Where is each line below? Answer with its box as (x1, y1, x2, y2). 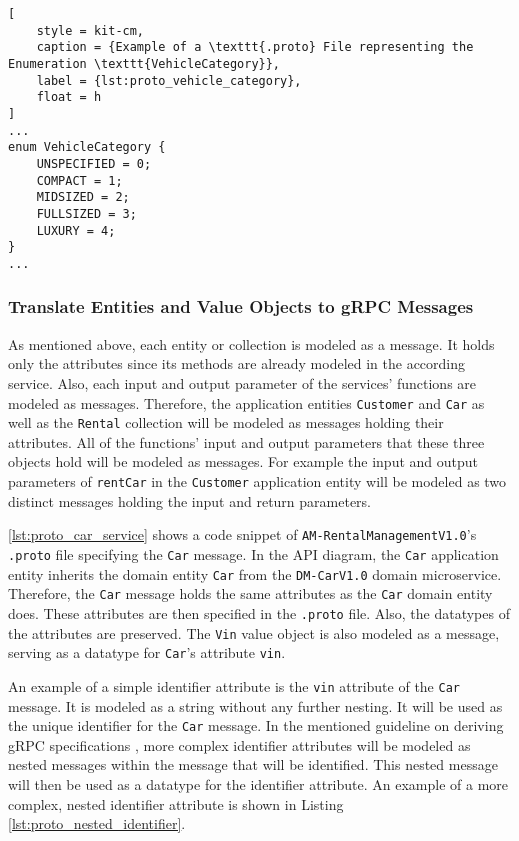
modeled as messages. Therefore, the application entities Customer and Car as (8, 392, 485, 413)
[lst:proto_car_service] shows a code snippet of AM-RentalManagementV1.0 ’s (8, 524, 477, 545)
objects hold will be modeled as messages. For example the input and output (8, 451, 479, 472)
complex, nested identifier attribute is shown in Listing (8, 793, 344, 814)
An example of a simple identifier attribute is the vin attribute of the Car (8, 675, 460, 696)
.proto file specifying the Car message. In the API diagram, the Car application (8, 543, 499, 564)
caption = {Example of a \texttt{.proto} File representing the (36, 40, 474, 55)
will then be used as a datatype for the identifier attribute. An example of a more (8, 773, 509, 794)
